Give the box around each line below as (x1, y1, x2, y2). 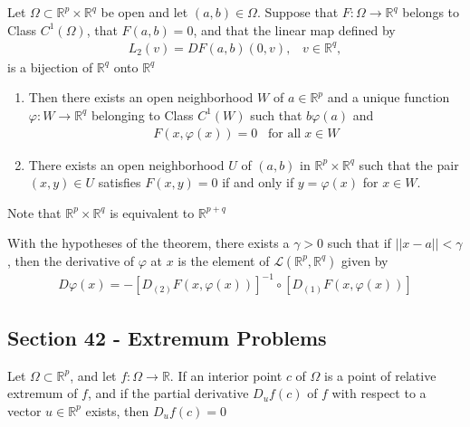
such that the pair (359, 155, 459, 174)
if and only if (222, 173, 294, 192)
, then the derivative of (7, 251, 135, 270)
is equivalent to (110, 203, 195, 222)
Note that (7, 203, 62, 222)
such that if (327, 233, 391, 252)
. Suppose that (256, 3, 339, 21)
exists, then (85, 401, 149, 420)
